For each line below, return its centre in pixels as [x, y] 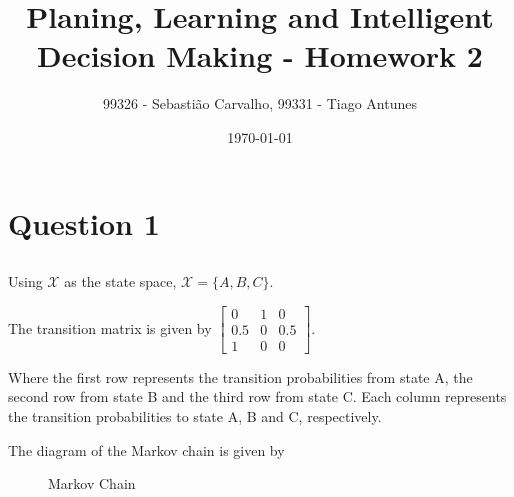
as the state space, [120, 281]
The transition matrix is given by [110, 327]
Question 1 [84, 222]
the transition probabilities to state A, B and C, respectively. [195, 415]
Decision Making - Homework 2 [260, 55]
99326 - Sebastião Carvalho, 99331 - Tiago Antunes [259, 103]
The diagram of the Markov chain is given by [146, 449]
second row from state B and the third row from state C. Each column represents [257, 396]
